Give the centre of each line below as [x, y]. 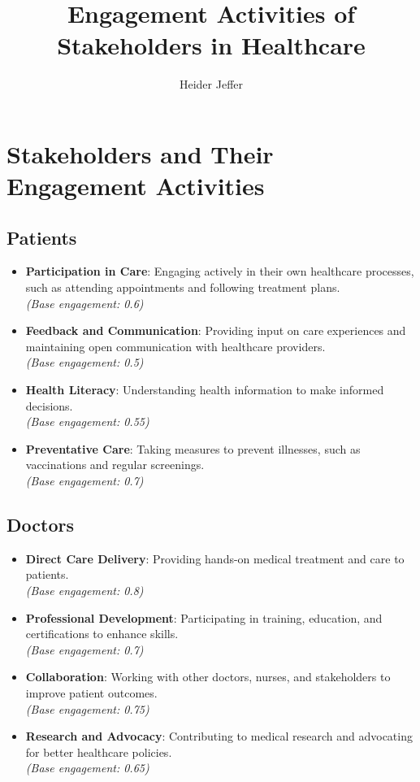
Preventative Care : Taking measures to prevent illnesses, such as [193, 448]
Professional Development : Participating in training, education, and [204, 617]
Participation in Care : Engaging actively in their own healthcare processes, [220, 271]
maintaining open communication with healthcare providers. [175, 346]
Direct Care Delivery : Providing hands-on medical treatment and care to [215, 558]
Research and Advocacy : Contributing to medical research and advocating [219, 736]
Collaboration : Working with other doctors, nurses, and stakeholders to [208, 677]
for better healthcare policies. [99, 752]
